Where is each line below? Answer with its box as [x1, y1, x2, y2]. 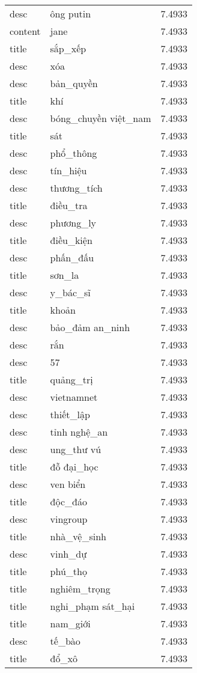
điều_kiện [50, 233, 92, 247]
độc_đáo [50, 495, 87, 508]
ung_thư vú [50, 442, 102, 456]
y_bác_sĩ [50, 285, 91, 299]
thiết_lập [50, 407, 90, 421]
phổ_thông [50, 146, 97, 160]
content [10, 24, 41, 38]
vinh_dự [50, 547, 87, 561]
